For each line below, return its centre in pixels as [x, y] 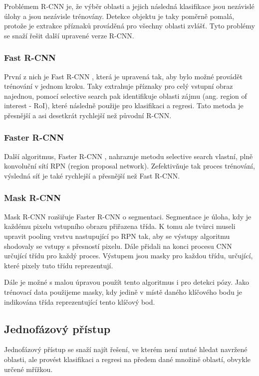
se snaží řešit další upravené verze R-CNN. [69, 35]
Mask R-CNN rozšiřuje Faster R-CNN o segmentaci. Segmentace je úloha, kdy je [128, 216]
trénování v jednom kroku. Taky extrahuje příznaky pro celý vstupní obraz [119, 86]
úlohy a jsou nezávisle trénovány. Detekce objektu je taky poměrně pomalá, [119, 16]
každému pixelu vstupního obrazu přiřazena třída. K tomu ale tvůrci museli [120, 226]
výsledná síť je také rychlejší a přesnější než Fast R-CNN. [92, 175]
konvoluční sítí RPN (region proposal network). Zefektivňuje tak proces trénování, [129, 166]
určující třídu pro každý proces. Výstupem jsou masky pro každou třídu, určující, [129, 256]
